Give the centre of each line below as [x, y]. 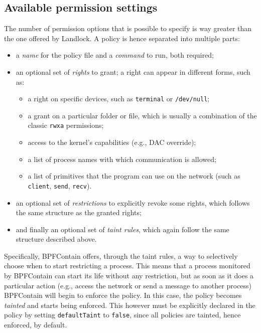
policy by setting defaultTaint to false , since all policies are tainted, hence [122, 315]
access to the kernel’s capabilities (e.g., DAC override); [112, 142]
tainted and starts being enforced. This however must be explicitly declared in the [130, 305]
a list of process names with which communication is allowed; [122, 159]
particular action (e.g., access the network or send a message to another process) [128, 285]
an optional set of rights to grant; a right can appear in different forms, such [133, 71]
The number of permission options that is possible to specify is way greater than [128, 28]
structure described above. [56, 239]
